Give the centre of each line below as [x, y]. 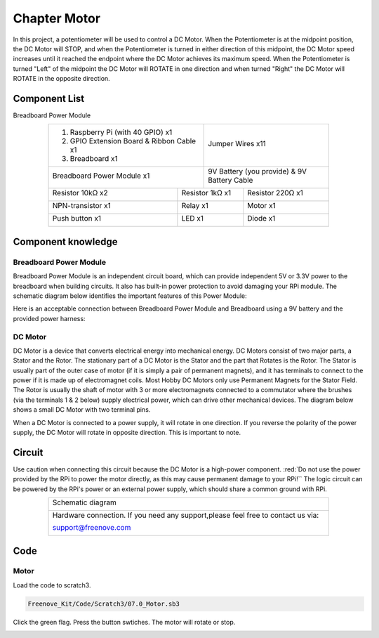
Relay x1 [195, 206]
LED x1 [192, 219]
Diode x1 [261, 219]
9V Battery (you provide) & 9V [257, 171]
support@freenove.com [92, 528]
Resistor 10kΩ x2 [80, 193]
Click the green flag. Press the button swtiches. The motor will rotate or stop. [124, 622]
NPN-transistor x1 [82, 206]
